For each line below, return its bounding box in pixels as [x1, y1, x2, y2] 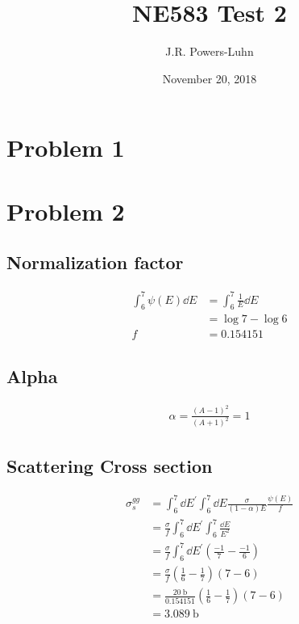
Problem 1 [6, 131, 125, 164]
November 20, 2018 [162, 70, 257, 86]
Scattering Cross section [6, 453, 213, 478]
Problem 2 [6, 194, 125, 227]
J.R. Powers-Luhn [165, 43, 254, 60]
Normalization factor [6, 250, 184, 275]
